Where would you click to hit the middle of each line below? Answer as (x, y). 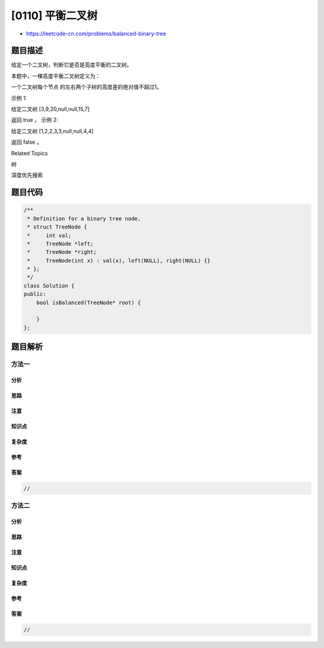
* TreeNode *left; (61, 244)
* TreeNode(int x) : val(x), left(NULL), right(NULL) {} (119, 260)
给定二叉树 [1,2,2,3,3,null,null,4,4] (52, 131)
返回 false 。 (26, 142)
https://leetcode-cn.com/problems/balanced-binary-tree (96, 34)
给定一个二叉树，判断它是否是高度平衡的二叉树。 (71, 65)
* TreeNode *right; (62, 252)
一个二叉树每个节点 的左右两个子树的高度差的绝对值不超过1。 (86, 87)
